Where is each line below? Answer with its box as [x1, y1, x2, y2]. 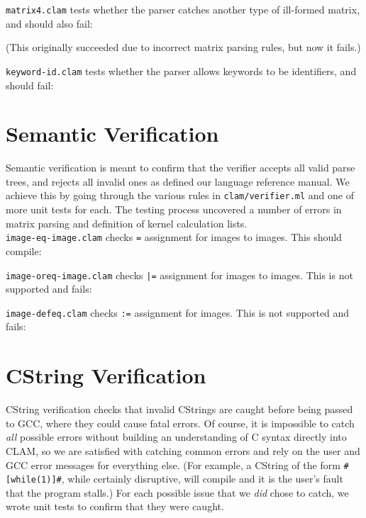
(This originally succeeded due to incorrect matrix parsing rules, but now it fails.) [6, 40, 361, 55]
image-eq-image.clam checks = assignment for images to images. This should [6, 230, 342, 244]
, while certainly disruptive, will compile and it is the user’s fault [61, 471, 343, 486]
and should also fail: [6, 16, 93, 30]
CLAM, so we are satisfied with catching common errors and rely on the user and [6, 443, 360, 458]
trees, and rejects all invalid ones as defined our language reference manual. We [6, 174, 350, 188]
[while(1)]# [6, 475, 62, 485]
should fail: [6, 77, 54, 92]
